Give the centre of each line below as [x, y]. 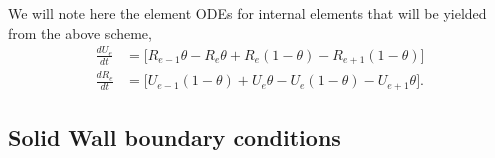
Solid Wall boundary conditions [174, 136]
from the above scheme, [80, 32]
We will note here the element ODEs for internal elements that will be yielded [247, 13]
